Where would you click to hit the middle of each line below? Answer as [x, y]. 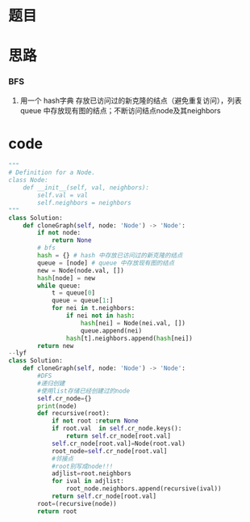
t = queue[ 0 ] [73, 293]
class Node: [28, 180]
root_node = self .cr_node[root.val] [109, 451]
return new [56, 346]
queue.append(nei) [111, 331]
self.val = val [63, 195]
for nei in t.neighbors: [93, 308]
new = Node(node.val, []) [81, 270]
